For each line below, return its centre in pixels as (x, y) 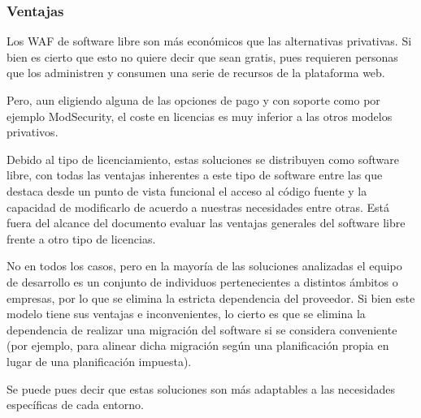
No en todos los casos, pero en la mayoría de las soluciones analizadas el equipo (204, 266)
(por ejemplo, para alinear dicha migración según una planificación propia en (198, 345)
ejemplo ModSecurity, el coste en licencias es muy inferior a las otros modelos (200, 116)
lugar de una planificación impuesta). (99, 361)
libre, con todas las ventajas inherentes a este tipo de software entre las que (195, 175)
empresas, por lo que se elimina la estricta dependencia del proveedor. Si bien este (211, 297)
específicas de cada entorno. (75, 405)
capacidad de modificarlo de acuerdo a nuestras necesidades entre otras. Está (198, 207)
